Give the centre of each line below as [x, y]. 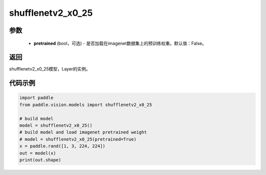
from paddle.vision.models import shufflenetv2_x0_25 [86, 105]
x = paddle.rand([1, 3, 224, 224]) [62, 146]
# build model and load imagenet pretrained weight [83, 132]
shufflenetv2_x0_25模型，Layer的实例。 [50, 69]
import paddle [36, 98]
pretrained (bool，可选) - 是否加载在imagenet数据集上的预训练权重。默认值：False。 [120, 43]
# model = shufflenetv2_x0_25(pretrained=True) [78, 139]
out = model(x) [38, 153]
